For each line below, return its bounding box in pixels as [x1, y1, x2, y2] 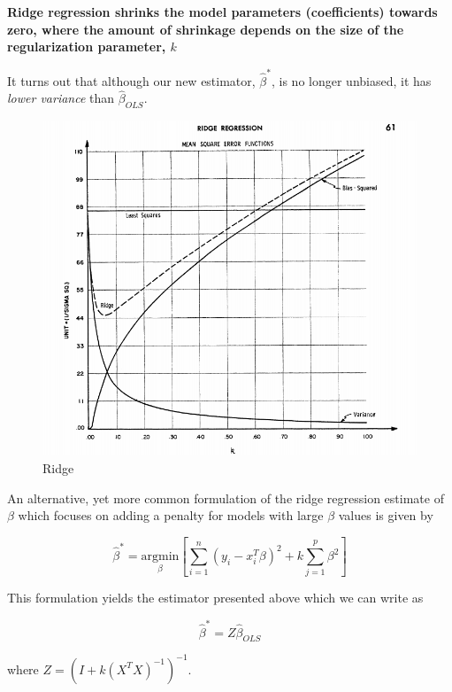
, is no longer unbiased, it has [271, 71, 432, 89]
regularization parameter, [7, 37, 166, 56]
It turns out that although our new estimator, [7, 71, 256, 89]
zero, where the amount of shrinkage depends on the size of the [7, 19, 404, 38]
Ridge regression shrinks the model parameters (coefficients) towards [7, 3, 438, 20]
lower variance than [7, 89, 115, 107]
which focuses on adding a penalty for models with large [18, 506, 324, 525]
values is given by [338, 506, 433, 525]
